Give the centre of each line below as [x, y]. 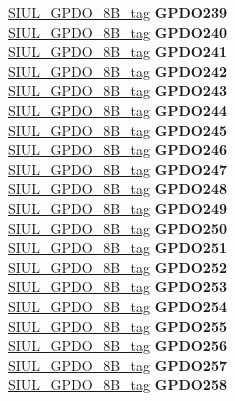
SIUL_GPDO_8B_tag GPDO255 [117, 325]
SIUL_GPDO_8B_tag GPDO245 [117, 129]
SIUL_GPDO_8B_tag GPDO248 [117, 188]
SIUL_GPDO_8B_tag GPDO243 [117, 90]
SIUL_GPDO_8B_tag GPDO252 [117, 266]
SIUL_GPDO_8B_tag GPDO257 [117, 364]
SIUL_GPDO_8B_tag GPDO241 [117, 51]
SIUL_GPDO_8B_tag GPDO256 [117, 345]
